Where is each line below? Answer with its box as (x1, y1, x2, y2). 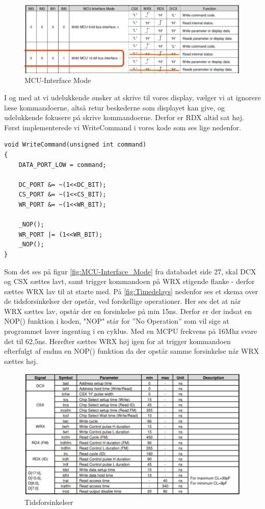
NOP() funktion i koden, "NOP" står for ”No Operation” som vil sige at (4, 316, 229, 326)
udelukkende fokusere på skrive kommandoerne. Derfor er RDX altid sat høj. (4, 112, 244, 123)
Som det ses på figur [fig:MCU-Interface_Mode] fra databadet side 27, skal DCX (4, 266, 256, 276)
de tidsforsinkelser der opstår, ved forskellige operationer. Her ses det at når (4, 296, 241, 306)
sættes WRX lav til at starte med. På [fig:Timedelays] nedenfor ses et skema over (4, 286, 258, 296)
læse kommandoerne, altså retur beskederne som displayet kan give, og (4, 102, 225, 112)
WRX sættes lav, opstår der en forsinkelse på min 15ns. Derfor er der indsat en (4, 305, 252, 316)
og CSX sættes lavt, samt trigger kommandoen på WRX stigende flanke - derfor (4, 276, 255, 287)
